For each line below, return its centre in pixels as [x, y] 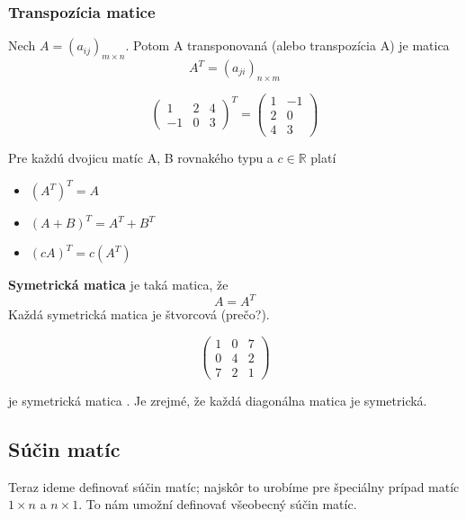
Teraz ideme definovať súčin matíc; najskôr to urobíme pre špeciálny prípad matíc [234, 486]
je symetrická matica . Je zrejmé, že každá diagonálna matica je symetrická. [218, 400]
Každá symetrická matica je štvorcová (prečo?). [139, 314]
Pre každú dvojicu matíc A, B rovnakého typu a [141, 157]
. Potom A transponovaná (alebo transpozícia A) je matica [287, 45]
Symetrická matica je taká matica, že [118, 285]
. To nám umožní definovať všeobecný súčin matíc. [218, 504]
